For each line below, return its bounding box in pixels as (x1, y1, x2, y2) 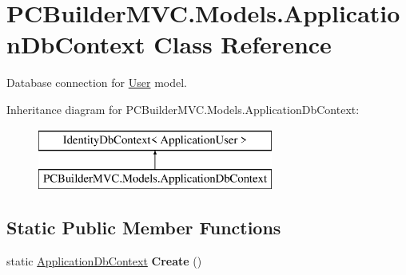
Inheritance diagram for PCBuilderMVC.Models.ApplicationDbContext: (6, 100, 360, 117)
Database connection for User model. (6, 74, 187, 91)
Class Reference (153, 28, 332, 61)
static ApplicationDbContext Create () (6, 252, 202, 269)
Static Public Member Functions (6, 215, 281, 240)
